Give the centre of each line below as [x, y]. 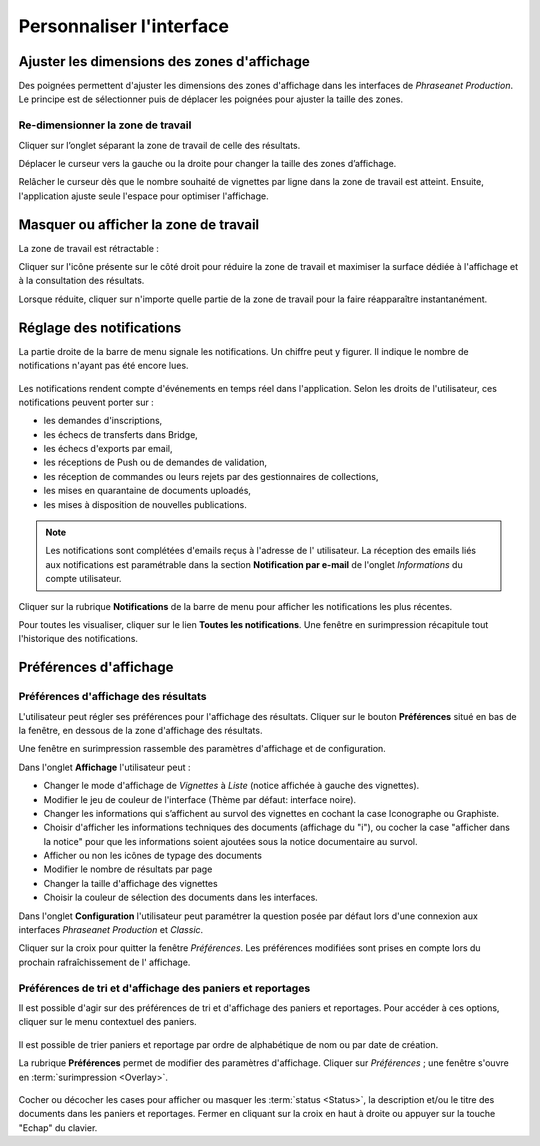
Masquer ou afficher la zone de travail [139, 224]
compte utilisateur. [83, 579]
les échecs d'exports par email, [108, 449]
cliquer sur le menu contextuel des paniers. [107, 1022]
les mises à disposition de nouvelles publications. [145, 504]
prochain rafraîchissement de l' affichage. [104, 962]
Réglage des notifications [100, 327]
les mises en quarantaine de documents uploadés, [147, 491]
